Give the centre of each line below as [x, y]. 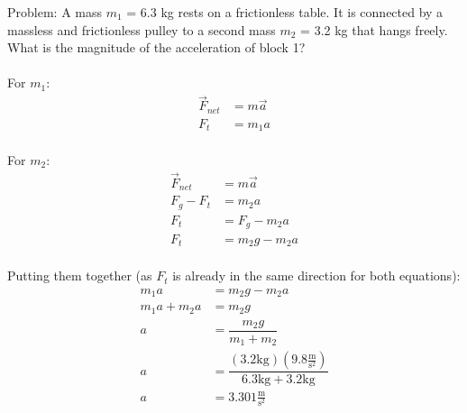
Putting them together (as [80, 275]
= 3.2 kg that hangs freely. [374, 29]
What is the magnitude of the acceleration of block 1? [156, 47]
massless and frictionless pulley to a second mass [142, 29]
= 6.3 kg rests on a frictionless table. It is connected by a [285, 12]
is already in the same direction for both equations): [316, 275]
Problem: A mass [55, 12]
